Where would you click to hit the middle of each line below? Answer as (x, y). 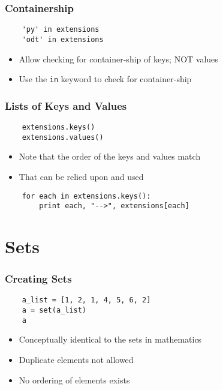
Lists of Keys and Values (66, 105)
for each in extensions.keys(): (86, 196)
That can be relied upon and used (81, 176)
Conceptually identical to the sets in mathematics (110, 339)
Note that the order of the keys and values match (110, 156)
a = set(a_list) (54, 310)
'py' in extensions (61, 30)
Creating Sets (38, 279)
